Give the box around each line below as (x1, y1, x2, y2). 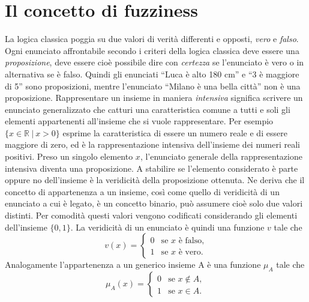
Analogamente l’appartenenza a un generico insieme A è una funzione (5, 258, 261, 271)
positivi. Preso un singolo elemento (5, 150, 133, 163)
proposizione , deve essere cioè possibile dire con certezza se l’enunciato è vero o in (5, 56, 304, 68)
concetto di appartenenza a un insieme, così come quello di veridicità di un (5, 185, 280, 198)
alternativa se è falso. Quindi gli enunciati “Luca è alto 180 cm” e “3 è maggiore (5, 67, 299, 80)
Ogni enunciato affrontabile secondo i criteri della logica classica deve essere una (5, 44, 299, 56)
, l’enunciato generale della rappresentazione (140, 150, 302, 163)
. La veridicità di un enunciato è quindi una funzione (70, 220, 265, 233)
